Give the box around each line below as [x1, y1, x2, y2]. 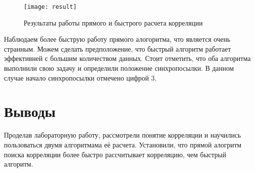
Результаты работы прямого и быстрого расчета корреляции [24, 17, 203, 28]
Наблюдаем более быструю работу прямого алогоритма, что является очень [4, 34, 230, 44]
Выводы [4, 101, 56, 121]
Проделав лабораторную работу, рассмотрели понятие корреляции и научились [4, 130, 241, 140]
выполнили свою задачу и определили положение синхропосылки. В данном [4, 63, 234, 73]
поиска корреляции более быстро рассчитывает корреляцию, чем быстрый [4, 149, 226, 159]
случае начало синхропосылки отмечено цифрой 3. [4, 72, 157, 83]
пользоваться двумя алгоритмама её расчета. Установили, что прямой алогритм [4, 139, 242, 149]
